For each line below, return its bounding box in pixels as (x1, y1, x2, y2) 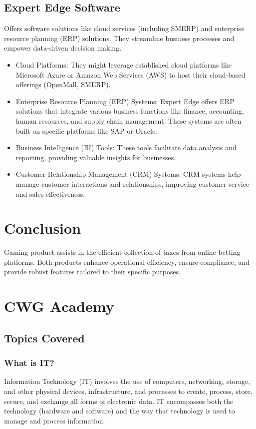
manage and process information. (4, 415, 105, 425)
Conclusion (4, 218, 81, 238)
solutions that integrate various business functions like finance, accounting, (15, 106, 244, 116)
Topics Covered (4, 330, 85, 345)
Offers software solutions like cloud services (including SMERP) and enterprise (4, 23, 245, 34)
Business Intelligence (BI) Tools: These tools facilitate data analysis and (15, 142, 237, 153)
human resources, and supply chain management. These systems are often (15, 115, 242, 126)
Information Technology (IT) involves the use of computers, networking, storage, (4, 376, 251, 386)
